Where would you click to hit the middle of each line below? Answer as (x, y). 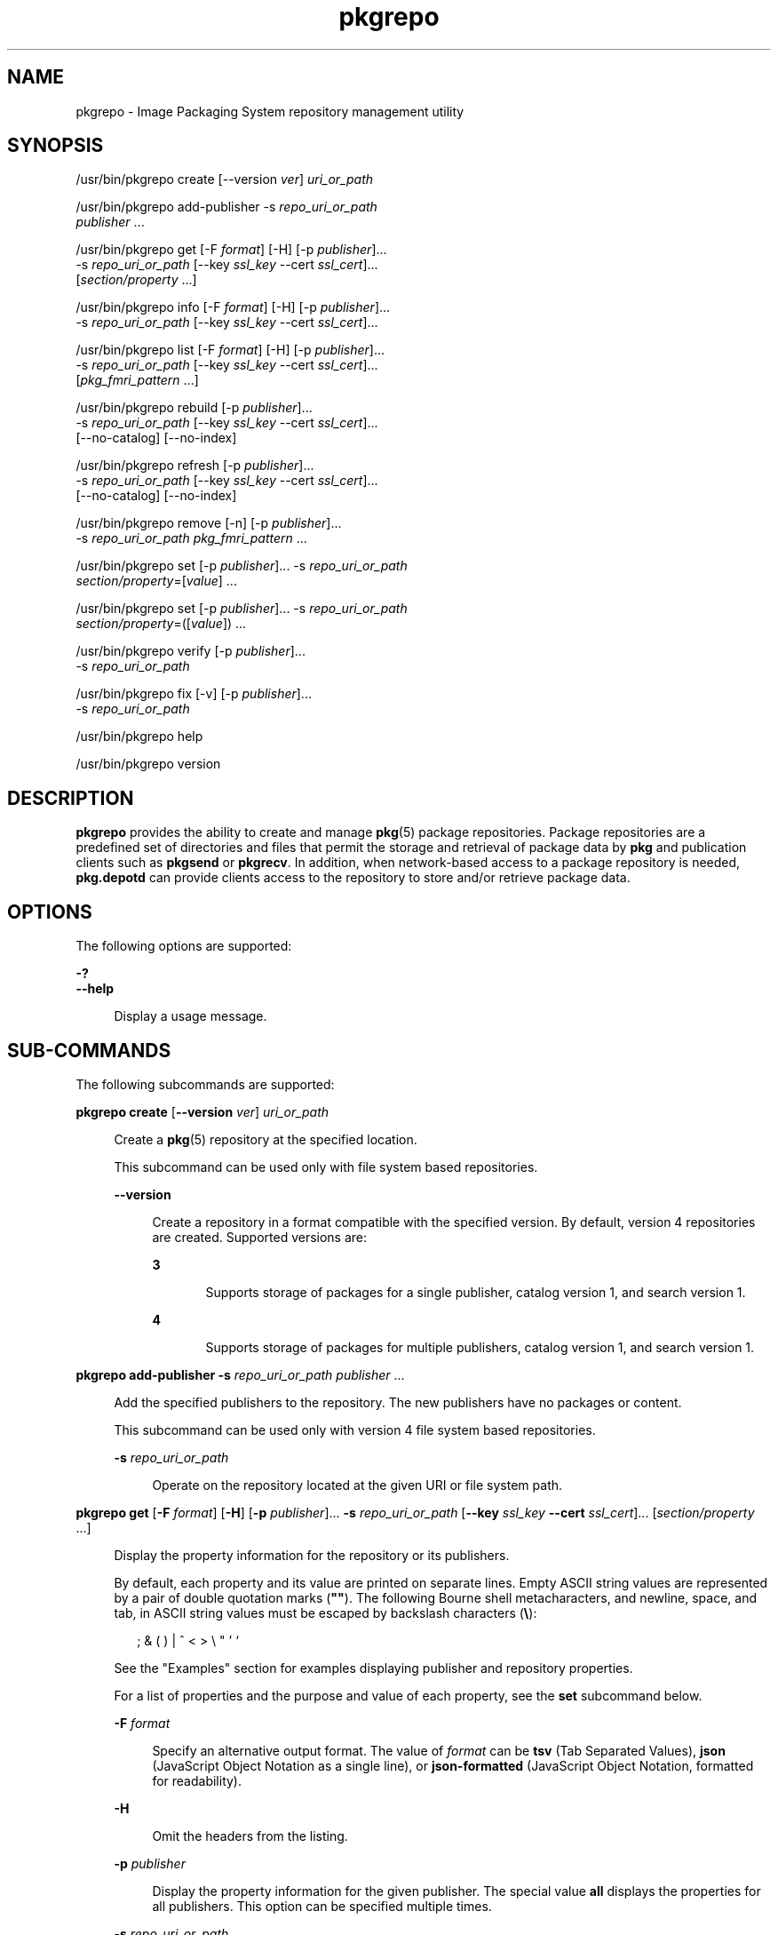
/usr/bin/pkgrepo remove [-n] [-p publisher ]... (209, 523)
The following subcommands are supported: (205, 1084)
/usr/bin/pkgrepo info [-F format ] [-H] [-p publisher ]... (233, 307)
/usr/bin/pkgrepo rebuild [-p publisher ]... (194, 408)
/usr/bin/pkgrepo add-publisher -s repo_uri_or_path (226, 207)
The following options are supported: (184, 946)
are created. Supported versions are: (260, 1237)
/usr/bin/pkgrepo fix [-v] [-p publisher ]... (194, 694)
